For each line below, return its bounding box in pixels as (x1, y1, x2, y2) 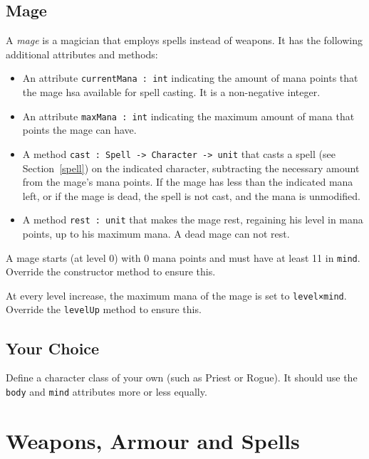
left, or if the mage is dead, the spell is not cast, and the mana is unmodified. (22, 188, 360, 203)
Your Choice (6, 337, 100, 359)
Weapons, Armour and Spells (6, 426, 300, 455)
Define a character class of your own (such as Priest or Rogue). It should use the (6, 370, 358, 385)
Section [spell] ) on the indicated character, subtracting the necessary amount (22, 160, 360, 175)
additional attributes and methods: (6, 46, 158, 61)
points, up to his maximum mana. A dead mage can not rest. (22, 226, 290, 241)
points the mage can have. (22, 122, 137, 137)
